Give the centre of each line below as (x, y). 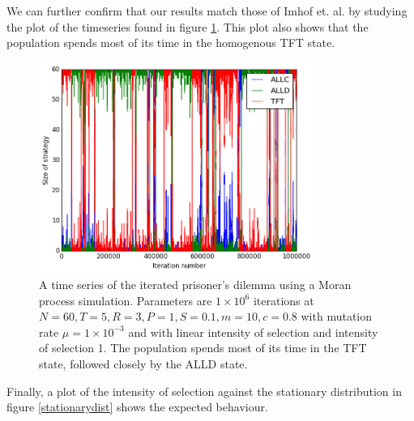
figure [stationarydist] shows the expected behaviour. (137, 407)
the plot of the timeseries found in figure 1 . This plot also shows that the (188, 26)
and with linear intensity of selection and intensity (253, 332)
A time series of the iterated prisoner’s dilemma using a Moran (195, 284)
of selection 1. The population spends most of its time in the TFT (203, 348)
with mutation (337, 316)
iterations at (284, 300)
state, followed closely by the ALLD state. (143, 363)
